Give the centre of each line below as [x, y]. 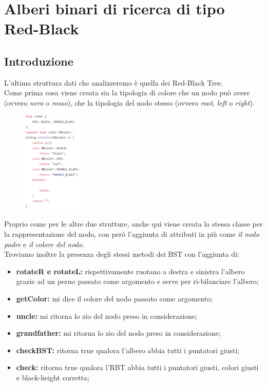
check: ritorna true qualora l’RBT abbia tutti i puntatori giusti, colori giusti [137, 367]
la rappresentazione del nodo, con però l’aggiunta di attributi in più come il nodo [132, 233]
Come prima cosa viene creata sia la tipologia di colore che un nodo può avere [127, 93]
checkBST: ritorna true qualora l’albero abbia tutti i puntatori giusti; [128, 350]
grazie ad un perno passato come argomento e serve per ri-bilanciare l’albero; [137, 281]
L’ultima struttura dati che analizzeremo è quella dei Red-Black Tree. [114, 82]
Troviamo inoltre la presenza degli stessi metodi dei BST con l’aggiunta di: [122, 254]
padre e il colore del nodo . [44, 244]
